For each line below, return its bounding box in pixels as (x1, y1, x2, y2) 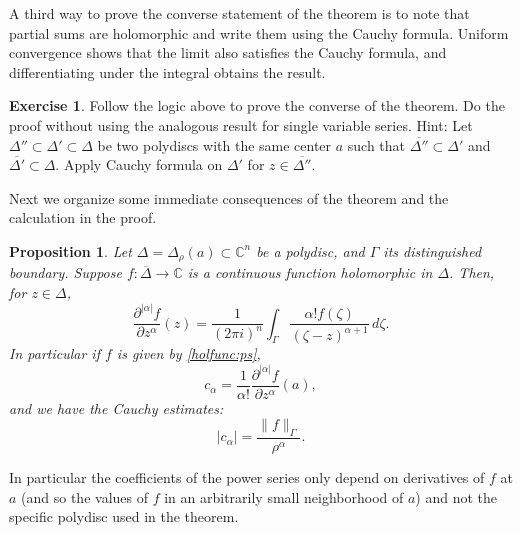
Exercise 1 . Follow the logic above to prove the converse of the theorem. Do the (9, 95, 505, 116)
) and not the (415, 486, 498, 507)
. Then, (449, 262, 495, 283)
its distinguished (383, 240, 482, 261)
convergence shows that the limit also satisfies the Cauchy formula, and (9, 42, 447, 63)
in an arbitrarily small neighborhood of (164, 486, 404, 507)
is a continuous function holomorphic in (187, 262, 433, 283)
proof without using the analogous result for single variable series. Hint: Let (9, 114, 473, 135)
